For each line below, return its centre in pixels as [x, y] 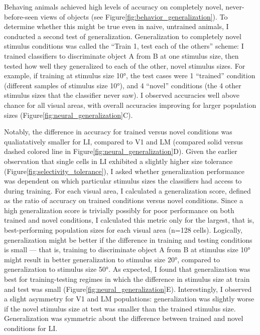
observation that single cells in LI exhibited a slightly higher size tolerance [118, 161]
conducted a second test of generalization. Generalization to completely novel [123, 36]
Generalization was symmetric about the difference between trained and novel [124, 318]
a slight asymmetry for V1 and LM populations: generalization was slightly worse [129, 299]
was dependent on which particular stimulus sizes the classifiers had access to [123, 181]
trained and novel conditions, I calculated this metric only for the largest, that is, [129, 220]
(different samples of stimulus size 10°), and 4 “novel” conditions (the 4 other [123, 85]
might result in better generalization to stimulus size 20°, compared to [112, 259]
